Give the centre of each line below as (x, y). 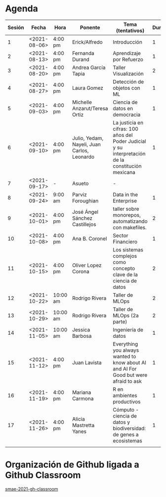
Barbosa (82, 336)
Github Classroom (43, 475)
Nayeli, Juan (87, 144)
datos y (122, 422)
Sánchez (83, 218)
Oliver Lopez (87, 265)
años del (123, 135)
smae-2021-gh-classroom (32, 489)
